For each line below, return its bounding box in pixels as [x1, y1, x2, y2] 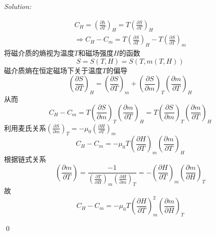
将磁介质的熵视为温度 [4, 48, 74, 58]
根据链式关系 [4, 154, 46, 164]
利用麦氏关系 [4, 122, 46, 133]
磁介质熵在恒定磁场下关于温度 [4, 65, 102, 75]
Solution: [4, 1, 32, 11]
